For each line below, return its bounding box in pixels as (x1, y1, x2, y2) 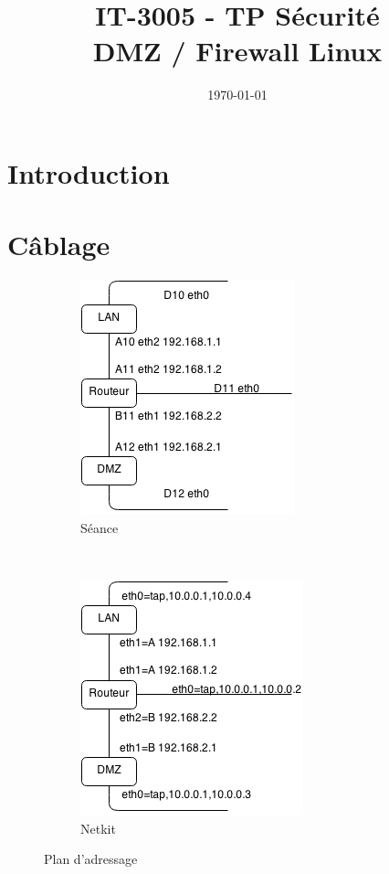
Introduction (7, 154, 170, 191)
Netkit (80, 818, 116, 837)
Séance (80, 517, 119, 537)
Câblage (7, 226, 110, 263)
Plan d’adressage (44, 849, 138, 869)
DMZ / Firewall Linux (92, 32, 383, 69)
